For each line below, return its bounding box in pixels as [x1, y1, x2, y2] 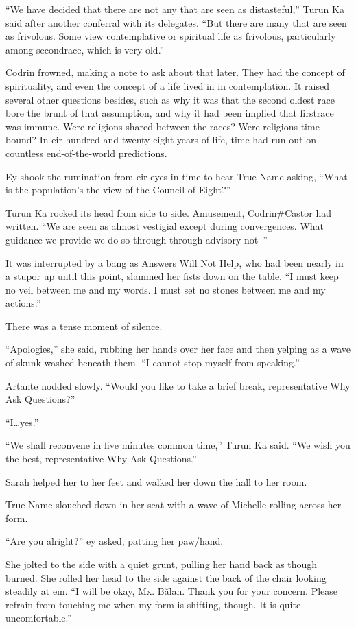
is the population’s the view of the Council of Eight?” [5, 182, 231, 197]
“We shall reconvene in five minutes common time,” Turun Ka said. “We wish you [5, 438, 351, 452]
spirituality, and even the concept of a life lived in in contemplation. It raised [5, 78, 329, 93]
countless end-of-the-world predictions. [5, 145, 167, 160]
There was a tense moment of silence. [5, 318, 163, 333]
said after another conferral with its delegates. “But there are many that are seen [5, 15, 347, 29]
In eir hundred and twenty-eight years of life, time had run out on [39, 132, 316, 147]
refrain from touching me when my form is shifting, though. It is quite [5, 597, 301, 611]
